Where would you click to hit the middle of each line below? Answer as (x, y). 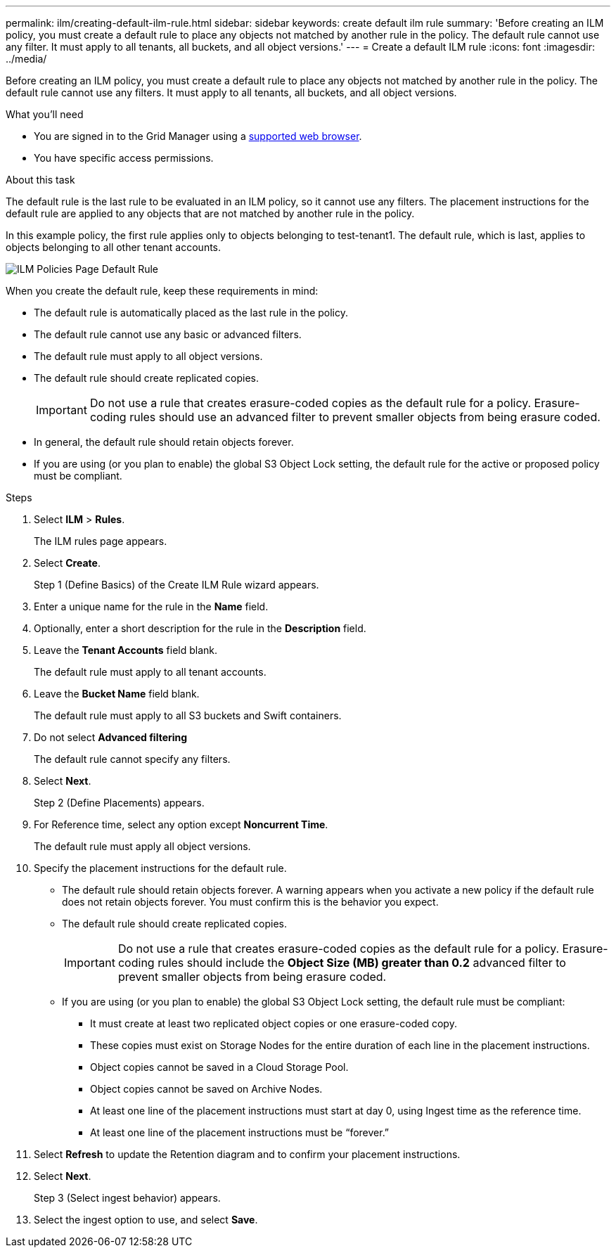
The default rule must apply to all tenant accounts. (150, 672)
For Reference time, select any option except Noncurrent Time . (181, 824)
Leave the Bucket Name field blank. (117, 694)
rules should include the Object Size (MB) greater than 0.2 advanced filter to (362, 963)
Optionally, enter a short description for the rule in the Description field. (200, 628)
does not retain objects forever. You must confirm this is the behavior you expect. (250, 902)
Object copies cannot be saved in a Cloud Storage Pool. (219, 1067)
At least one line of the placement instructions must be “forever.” (240, 1132)
